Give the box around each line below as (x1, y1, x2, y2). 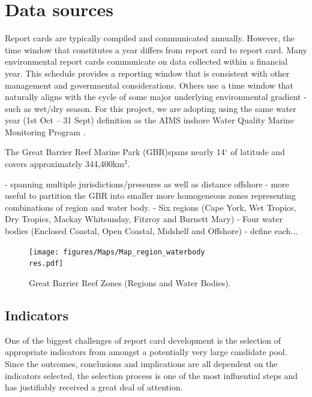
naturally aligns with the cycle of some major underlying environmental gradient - (5, 90, 307, 103)
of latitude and (230, 146, 285, 158)
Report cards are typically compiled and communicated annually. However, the (5, 32, 295, 44)
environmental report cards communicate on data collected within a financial (5, 55, 288, 68)
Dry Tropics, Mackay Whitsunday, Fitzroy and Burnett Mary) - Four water (5, 213, 283, 225)
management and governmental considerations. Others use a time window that (5, 78, 294, 91)
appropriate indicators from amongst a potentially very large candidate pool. (5, 346, 287, 358)
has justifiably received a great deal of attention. (5, 381, 183, 393)
